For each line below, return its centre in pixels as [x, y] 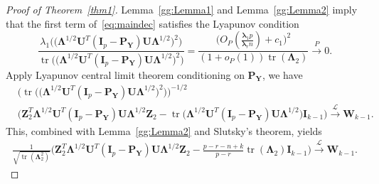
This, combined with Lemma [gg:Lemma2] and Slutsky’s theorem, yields [164, 130]
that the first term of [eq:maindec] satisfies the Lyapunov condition [153, 23]
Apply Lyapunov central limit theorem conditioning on [125, 74]
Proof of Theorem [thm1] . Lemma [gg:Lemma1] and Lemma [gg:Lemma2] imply [182, 9]
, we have [282, 74]
